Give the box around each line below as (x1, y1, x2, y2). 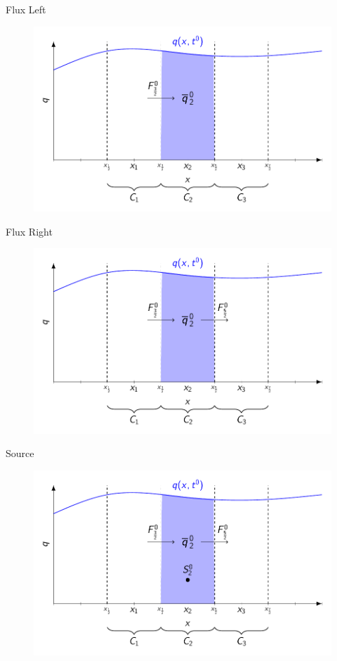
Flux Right (6, 224, 53, 238)
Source (6, 446, 34, 461)
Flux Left (6, 2, 46, 16)
